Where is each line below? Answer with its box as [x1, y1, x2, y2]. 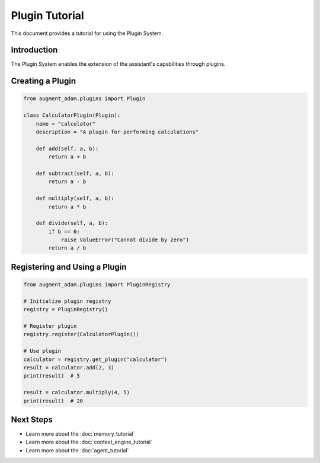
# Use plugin [23, 347, 62, 355]
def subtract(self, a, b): [36, 170, 115, 177]
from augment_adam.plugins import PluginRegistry [23, 282, 171, 288]
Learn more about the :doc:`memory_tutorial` [25, 430, 135, 438]
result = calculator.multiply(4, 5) [23, 389, 130, 396]
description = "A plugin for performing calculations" [36, 129, 199, 136]
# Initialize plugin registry [23, 298, 111, 305]
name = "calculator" [36, 120, 96, 127]
